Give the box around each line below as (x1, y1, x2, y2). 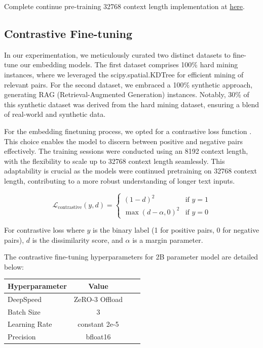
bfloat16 (86, 331, 111, 342)
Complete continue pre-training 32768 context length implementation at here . (4, 1, 245, 11)
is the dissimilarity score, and (32, 234, 123, 245)
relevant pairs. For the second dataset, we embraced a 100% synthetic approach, (4, 79, 253, 90)
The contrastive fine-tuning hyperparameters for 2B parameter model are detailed (4, 251, 258, 262)
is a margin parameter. (132, 234, 203, 245)
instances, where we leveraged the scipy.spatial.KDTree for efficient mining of (4, 69, 244, 79)
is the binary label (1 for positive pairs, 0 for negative (93, 225, 259, 235)
